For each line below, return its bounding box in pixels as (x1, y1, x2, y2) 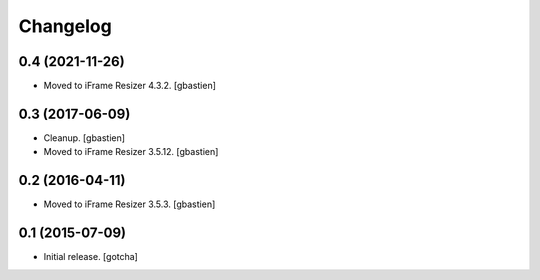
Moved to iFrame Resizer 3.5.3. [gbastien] (43, 198, 216, 210)
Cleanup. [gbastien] (43, 131, 125, 144)
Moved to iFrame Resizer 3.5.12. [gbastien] (43, 146, 219, 158)
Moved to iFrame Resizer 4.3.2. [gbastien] (43, 80, 217, 92)
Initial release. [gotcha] (43, 251, 139, 263)
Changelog (18, 15, 112, 37)
